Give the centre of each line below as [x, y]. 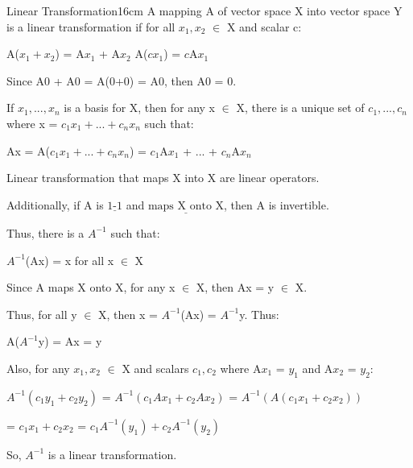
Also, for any [38, 368]
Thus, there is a [45, 232]
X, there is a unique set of [300, 108]
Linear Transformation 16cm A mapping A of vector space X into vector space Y [204, 10]
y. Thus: [259, 314]
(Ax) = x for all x [70, 260]
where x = [32, 123]
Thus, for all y [42, 314]
